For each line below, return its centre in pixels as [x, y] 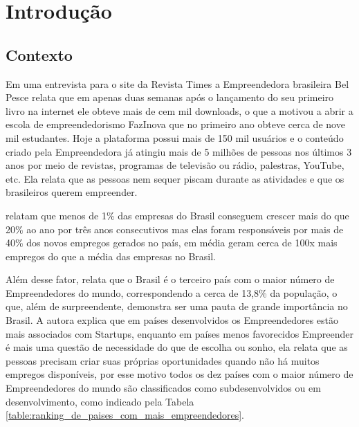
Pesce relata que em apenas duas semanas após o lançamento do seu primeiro [170, 97]
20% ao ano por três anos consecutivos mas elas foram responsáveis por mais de [175, 229]
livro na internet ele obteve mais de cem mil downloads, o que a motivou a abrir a [179, 110]
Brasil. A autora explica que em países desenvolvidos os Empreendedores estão [172, 320]
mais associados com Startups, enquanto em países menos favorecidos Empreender [180, 333]
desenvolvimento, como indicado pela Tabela [100, 401]
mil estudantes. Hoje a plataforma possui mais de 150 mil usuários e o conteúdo [175, 137]
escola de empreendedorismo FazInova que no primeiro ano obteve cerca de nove [175, 124]
